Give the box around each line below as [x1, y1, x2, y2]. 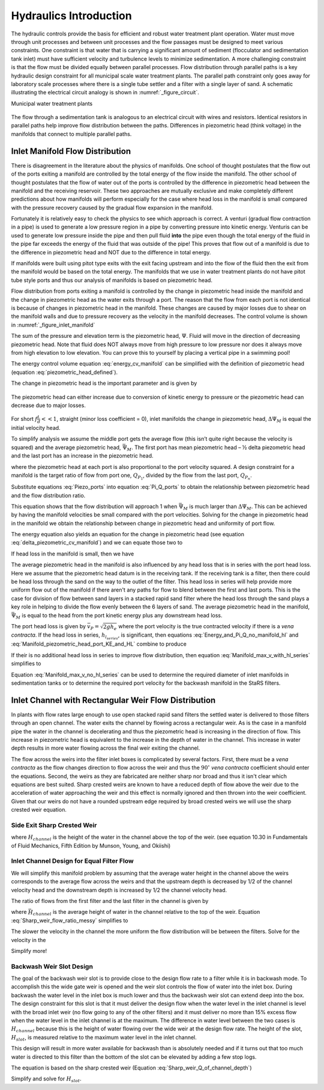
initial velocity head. [11, 424, 61, 431]
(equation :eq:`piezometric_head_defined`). [11, 369, 118, 376]
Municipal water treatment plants [11, 100, 93, 107]
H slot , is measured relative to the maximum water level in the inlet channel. [11, 1033, 197, 1043]
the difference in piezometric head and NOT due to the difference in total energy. [11, 248, 211, 256]
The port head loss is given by [11, 623, 86, 629]
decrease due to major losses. [11, 402, 86, 409]
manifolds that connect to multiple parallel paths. [11, 130, 132, 138]
